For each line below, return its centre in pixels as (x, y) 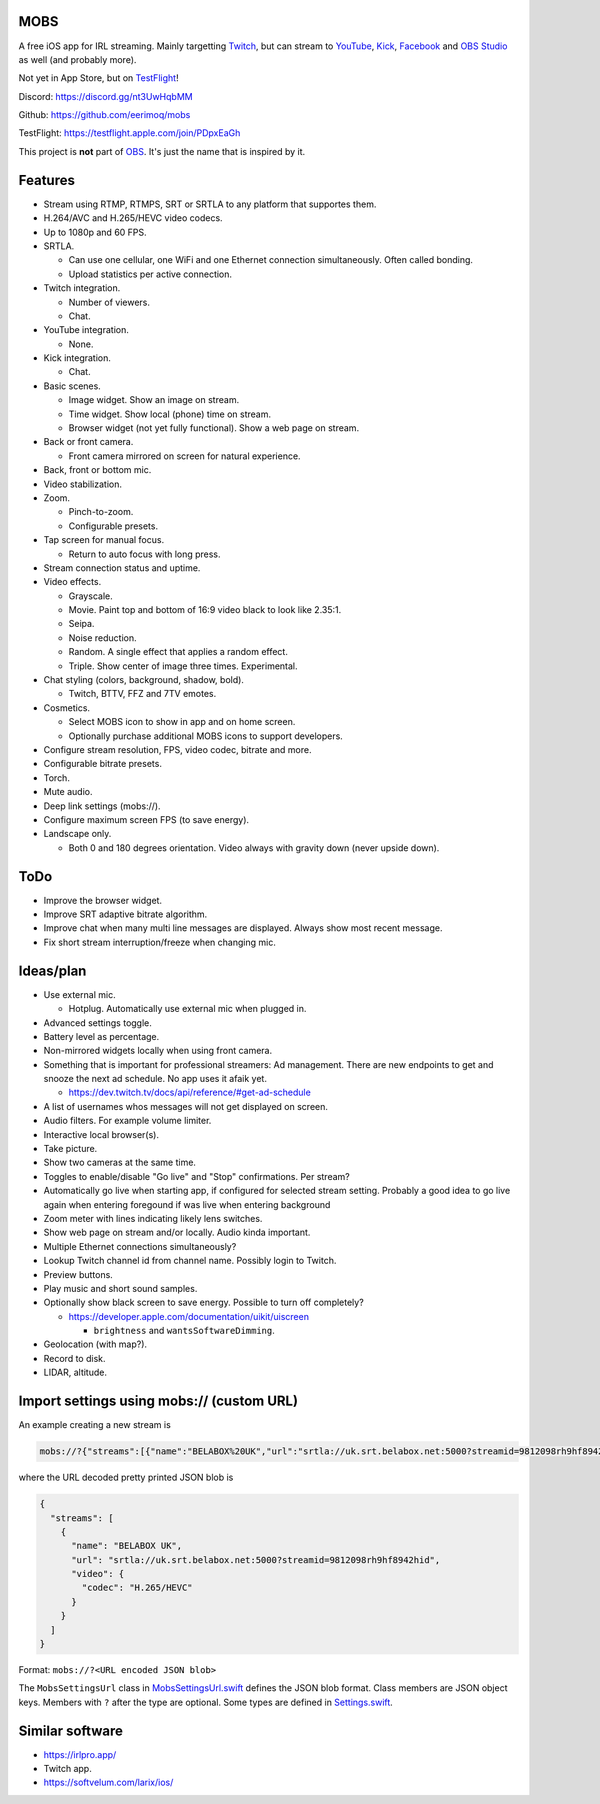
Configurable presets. (113, 526)
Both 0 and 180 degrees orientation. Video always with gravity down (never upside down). (254, 847)
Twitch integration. (82, 288)
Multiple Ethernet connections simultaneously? (140, 1246)
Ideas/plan (52, 970)
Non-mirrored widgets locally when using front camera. (158, 1051)
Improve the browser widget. (103, 900)
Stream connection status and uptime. (122, 567)
